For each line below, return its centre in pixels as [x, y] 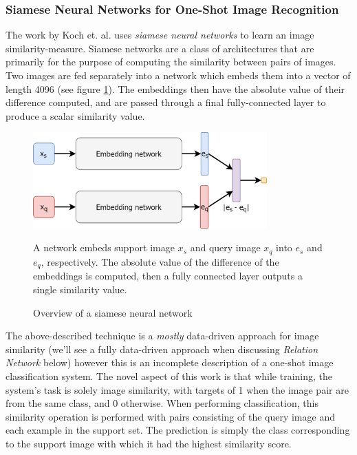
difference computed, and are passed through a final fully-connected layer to [166, 102]
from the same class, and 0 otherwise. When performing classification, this [162, 403]
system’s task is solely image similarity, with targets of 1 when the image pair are [177, 389]
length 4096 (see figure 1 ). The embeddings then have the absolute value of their [175, 88]
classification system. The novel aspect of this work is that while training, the [169, 375]
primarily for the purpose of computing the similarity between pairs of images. [171, 62]
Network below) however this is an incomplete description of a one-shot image [170, 362]
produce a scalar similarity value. [75, 115]
